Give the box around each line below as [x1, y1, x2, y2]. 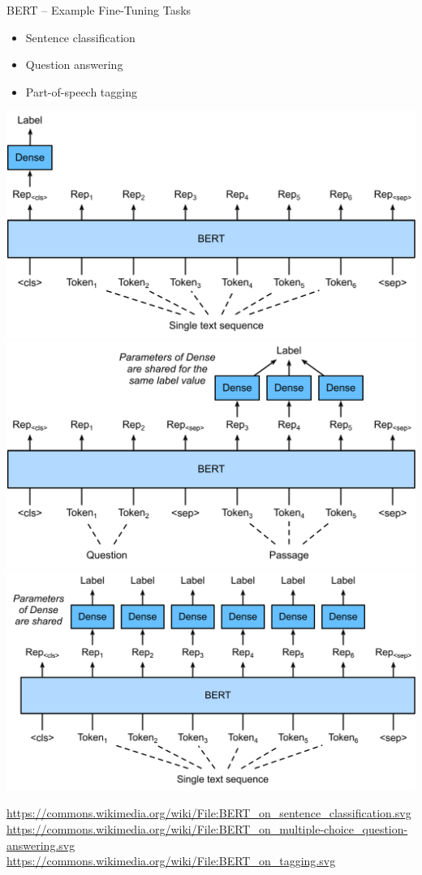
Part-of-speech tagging [25, 83, 137, 100]
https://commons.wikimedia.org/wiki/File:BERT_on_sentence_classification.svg [6, 804, 411, 821]
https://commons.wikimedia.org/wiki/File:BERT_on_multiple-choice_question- [6, 821, 408, 838]
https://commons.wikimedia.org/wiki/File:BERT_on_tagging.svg [6, 852, 336, 869]
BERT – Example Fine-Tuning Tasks [6, 2, 192, 18]
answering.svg [6, 836, 75, 853]
